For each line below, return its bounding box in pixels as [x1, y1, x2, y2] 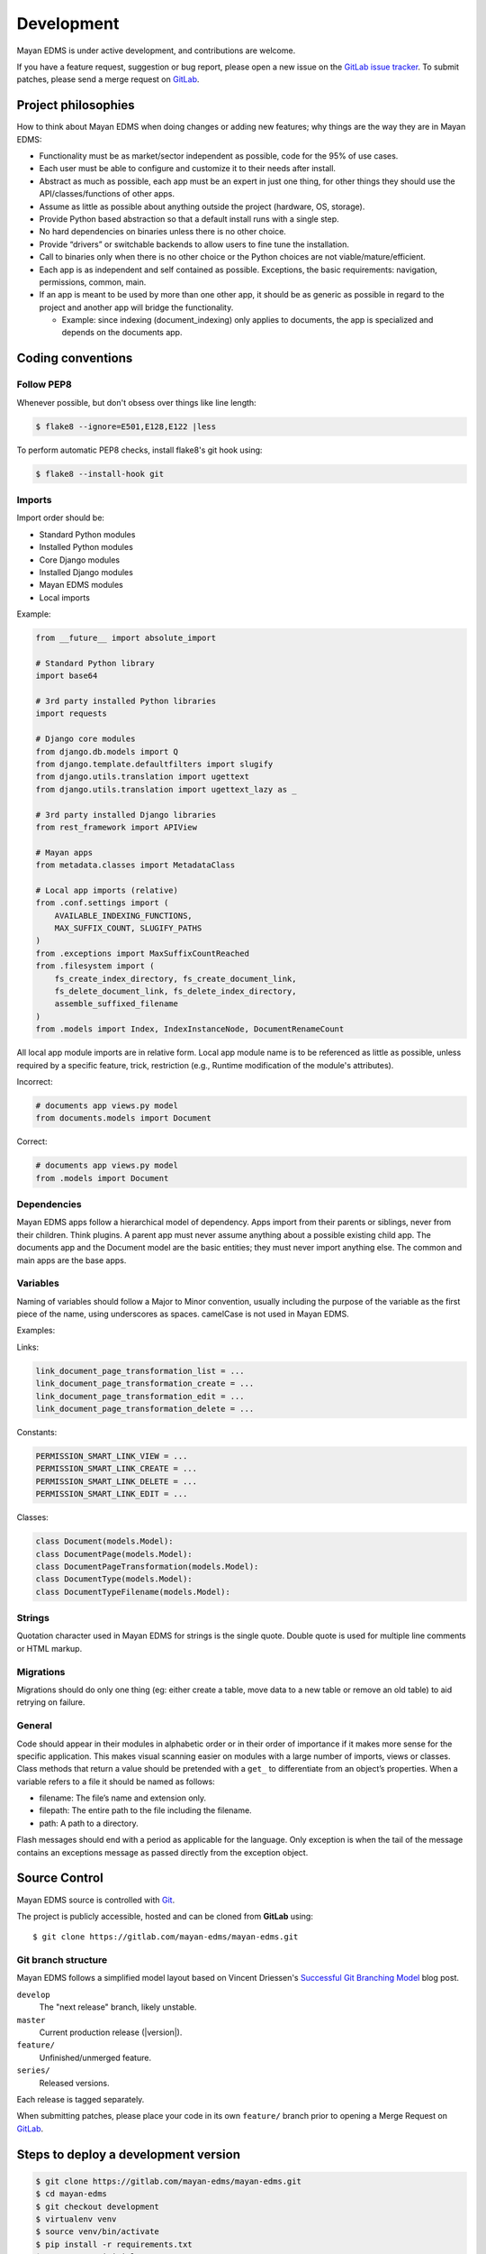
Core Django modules [39, 554, 121, 565]
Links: [16, 1342, 40, 1352]
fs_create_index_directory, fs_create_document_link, [54, 974, 297, 984]
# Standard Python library [35, 658, 155, 668]
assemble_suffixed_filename [54, 999, 179, 1009]
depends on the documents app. [61, 327, 183, 338]
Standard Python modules [39, 528, 136, 540]
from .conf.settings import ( [35, 898, 169, 908]
